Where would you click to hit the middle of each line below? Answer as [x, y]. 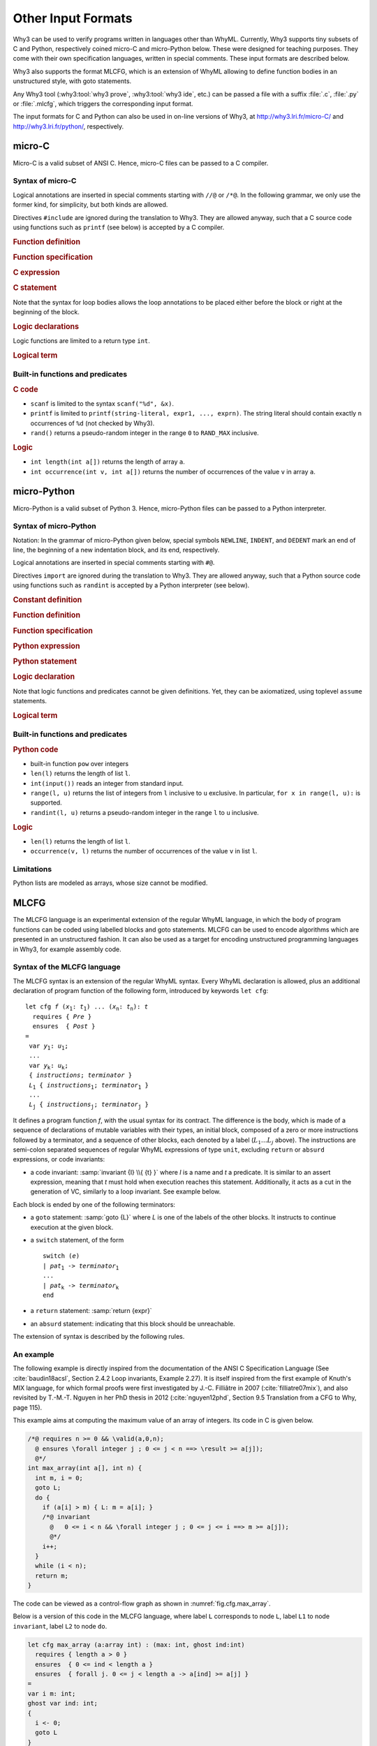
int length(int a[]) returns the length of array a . [108, 462]
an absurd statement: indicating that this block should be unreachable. [133, 1323]
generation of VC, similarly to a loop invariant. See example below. [126, 1191]
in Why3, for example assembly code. [67, 949]
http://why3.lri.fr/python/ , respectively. [68, 126]
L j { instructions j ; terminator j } [89, 1106]
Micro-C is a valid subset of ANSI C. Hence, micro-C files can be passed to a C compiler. [141, 163]
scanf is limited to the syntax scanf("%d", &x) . [102, 404]
